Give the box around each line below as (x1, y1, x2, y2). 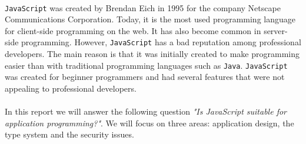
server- (264, 24, 288, 36)
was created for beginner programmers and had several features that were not (5, 71, 285, 83)
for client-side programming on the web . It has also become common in (5, 24, 261, 36)
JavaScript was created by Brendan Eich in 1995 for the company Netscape (5, 1, 281, 14)
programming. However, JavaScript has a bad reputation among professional (21, 36, 301, 48)
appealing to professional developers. (5, 82, 137, 94)
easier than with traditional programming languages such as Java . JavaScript (5, 59, 288, 71)
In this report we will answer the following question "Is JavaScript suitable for (5, 105, 287, 118)
